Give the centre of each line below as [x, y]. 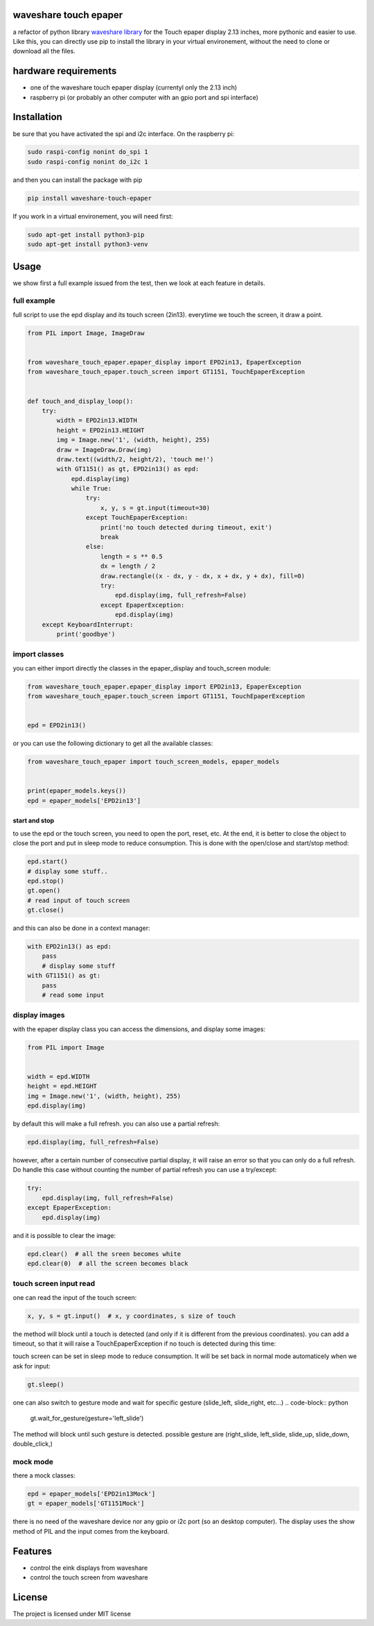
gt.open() [44, 891]
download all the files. [44, 51]
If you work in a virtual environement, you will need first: [93, 216]
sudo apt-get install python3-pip [86, 235]
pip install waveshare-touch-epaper [90, 198]
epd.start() [48, 862]
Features [32, 1551]
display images [39, 1015]
